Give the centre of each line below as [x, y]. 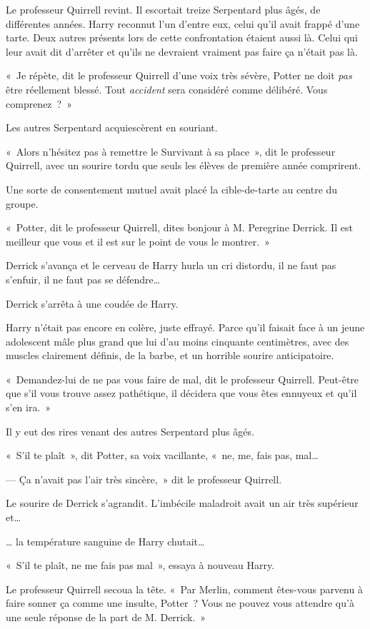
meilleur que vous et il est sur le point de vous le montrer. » [138, 241]
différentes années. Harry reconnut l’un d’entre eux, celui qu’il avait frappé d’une [183, 23]
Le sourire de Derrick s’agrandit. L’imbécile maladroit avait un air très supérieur [182, 503]
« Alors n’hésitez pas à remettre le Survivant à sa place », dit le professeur [171, 151]
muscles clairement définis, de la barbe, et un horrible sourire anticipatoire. [170, 355]
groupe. [22, 203]
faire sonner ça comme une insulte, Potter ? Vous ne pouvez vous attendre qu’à [180, 603]
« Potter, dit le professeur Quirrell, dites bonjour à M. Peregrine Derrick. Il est [179, 227]
